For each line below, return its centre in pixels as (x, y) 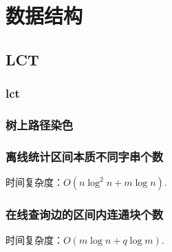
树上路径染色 (40, 124)
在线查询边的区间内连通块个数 (85, 214)
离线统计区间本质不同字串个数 (85, 156)
